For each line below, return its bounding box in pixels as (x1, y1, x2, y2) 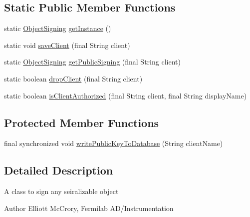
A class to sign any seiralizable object (4, 186, 119, 196)
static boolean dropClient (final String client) (4, 73, 143, 83)
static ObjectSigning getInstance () (4, 23, 111, 33)
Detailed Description (4, 162, 113, 178)
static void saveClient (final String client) (4, 39, 130, 50)
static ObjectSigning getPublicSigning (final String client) (4, 56, 181, 67)
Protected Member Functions (4, 114, 159, 130)
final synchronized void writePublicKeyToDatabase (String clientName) (4, 138, 223, 148)
